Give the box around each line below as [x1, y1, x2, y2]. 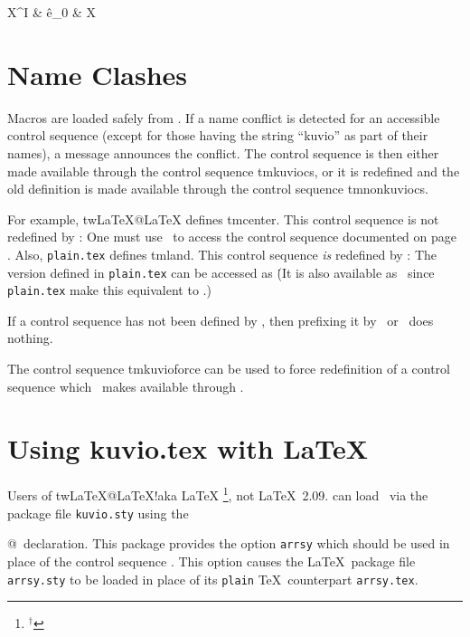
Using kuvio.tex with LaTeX [7, 430, 369, 467]
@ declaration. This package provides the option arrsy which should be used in [7, 534, 450, 553]
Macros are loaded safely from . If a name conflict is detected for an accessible [7, 108, 440, 127]
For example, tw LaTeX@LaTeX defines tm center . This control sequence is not [7, 209, 439, 228]
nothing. [7, 328, 53, 347]
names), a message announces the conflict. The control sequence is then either [7, 143, 439, 162]
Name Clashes [7, 55, 188, 92]
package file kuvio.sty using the [7, 503, 189, 522]
